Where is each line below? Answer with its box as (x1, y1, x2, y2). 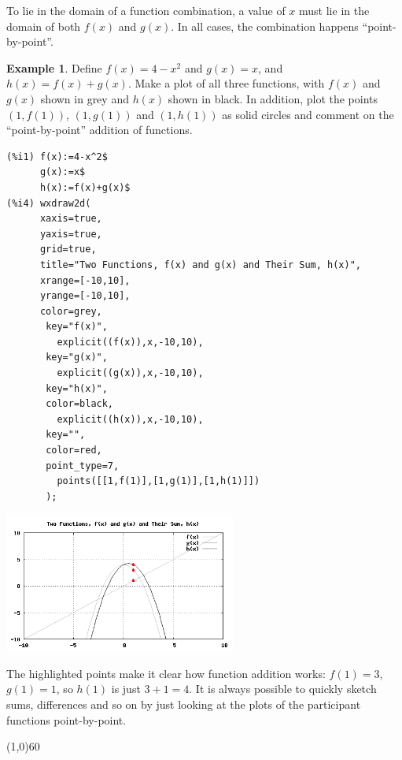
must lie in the (299, 2, 370, 18)
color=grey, (39, 305, 102, 317)
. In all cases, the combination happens (171, 17, 359, 34)
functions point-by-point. (6, 711, 127, 728)
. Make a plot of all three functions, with (127, 75, 325, 91)
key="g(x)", (46, 352, 108, 363)
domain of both (6, 17, 81, 34)
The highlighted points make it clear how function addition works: (6, 665, 326, 681)
